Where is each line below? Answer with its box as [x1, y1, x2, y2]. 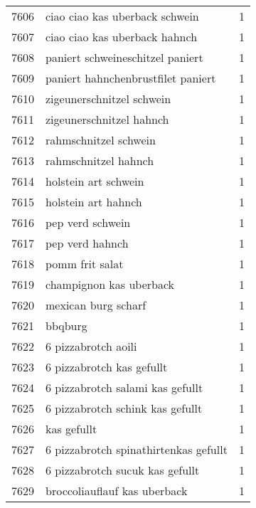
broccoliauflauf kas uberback [46, 482, 188, 499]
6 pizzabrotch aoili [46, 338, 137, 354]
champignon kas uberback [46, 276, 175, 292]
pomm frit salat [46, 255, 124, 272]
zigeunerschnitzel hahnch [46, 111, 169, 127]
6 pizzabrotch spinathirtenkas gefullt [46, 441, 228, 457]
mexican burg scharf [46, 297, 146, 313]
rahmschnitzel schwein [46, 132, 156, 148]
